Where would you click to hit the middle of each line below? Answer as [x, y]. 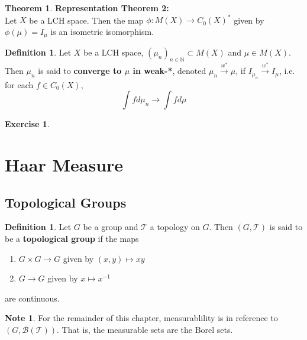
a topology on [175, 227]
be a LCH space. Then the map [86, 20]
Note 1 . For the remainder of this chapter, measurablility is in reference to [141, 318]
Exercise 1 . [27, 124]
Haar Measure [64, 165]
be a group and [111, 227]
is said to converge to [80, 71]
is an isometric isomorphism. [102, 31]
